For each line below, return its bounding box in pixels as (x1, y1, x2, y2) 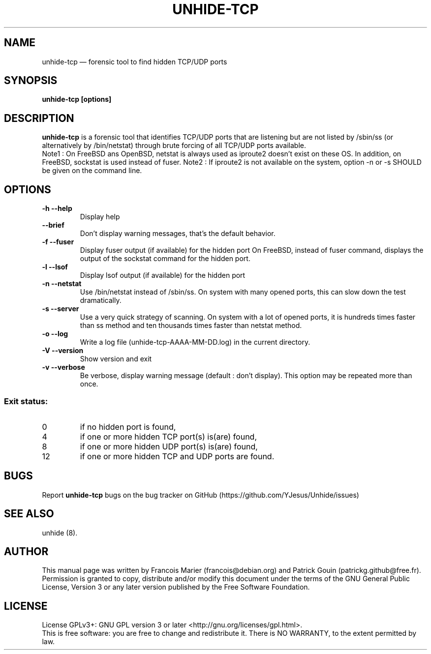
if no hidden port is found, (80, 421, 176, 432)
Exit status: (4, 396, 48, 406)
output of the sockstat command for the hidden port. (80, 254, 250, 263)
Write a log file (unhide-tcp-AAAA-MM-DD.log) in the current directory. (80, 338, 310, 347)
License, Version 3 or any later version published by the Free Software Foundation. (42, 583, 310, 592)
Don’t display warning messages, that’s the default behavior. (80, 229, 276, 238)
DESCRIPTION (4, 112, 74, 124)
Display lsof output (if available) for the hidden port (80, 271, 246, 280)
